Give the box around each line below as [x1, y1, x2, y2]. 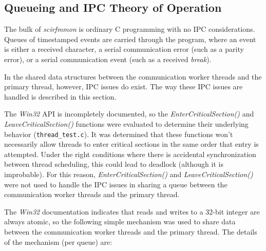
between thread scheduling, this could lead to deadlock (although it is [4, 159, 223, 169]
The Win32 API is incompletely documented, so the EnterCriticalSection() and [4, 108, 254, 119]
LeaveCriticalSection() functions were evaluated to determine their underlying [4, 118, 249, 129]
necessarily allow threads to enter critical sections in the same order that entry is [4, 139, 259, 149]
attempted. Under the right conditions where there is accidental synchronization [4, 148, 256, 159]
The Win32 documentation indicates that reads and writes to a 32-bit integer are [4, 206, 260, 217]
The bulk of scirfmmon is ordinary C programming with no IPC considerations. [4, 24, 255, 34]
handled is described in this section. [4, 91, 117, 102]
